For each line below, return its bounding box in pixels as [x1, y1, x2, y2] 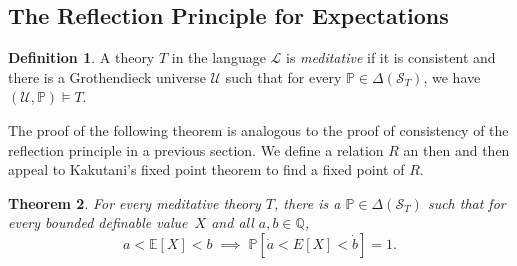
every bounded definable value [8, 212, 188, 233]
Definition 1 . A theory [8, 47, 155, 68]
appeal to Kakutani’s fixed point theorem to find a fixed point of [8, 159, 405, 180]
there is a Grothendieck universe [8, 66, 206, 87]
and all [211, 212, 254, 233]
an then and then [403, 139, 510, 160]
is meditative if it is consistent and [286, 47, 496, 68]
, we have [423, 66, 481, 87]
